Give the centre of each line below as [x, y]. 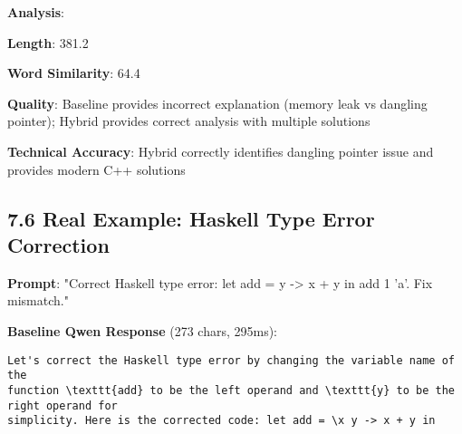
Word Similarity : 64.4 [74, 73]
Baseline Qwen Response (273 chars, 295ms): [142, 330]
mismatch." [38, 300]
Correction [58, 244]
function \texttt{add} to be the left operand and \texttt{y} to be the [231, 390]
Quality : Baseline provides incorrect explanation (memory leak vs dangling [217, 103]
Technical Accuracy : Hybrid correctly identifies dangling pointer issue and [221, 151]
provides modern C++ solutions [96, 169]
